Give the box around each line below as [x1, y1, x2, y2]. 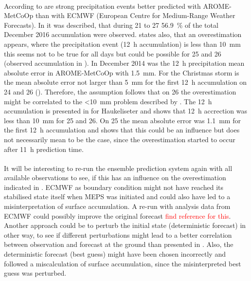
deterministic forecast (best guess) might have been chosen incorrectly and [4, 249, 226, 259]
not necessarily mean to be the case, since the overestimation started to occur [4, 134, 235, 144]
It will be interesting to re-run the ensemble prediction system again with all [4, 163, 233, 173]
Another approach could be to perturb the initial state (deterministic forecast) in [4, 220, 246, 230]
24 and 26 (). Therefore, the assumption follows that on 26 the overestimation [4, 86, 236, 96]
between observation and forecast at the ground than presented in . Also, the [4, 239, 233, 249]
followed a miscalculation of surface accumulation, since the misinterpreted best [4, 258, 241, 268]
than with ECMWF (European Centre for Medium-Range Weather [35, 10, 235, 20]
